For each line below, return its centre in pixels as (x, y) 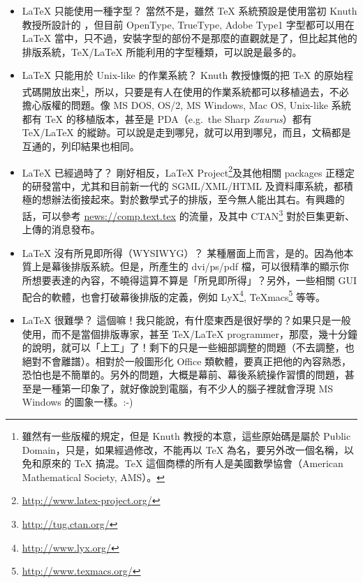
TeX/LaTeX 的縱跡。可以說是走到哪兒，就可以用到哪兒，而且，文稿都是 (186, 132)
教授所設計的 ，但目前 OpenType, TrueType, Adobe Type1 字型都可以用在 (188, 24)
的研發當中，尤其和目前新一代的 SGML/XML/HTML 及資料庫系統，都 (183, 185)
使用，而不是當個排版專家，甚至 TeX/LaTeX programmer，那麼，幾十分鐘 (190, 333)
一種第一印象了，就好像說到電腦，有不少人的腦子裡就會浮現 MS (187, 388)
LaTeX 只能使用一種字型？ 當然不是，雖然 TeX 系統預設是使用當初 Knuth (190, 10)
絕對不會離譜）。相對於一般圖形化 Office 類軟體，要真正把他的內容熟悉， (187, 361)
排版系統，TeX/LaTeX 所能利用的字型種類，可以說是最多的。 (162, 51)
